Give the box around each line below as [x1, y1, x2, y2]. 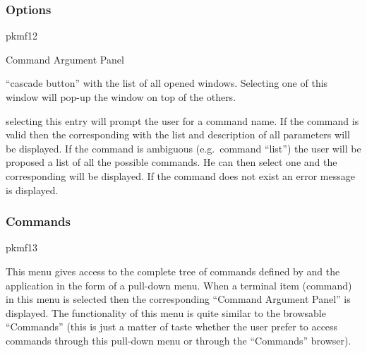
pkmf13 [6, 240, 38, 255]
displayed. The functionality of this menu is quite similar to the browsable [6, 305, 326, 320]
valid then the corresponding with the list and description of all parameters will [6, 127, 350, 142]
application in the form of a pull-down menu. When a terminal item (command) [6, 277, 352, 292]
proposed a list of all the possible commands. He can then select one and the [6, 155, 337, 169]
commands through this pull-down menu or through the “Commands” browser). [6, 333, 351, 347]
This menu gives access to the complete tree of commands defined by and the [6, 263, 340, 278]
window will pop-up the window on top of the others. [6, 90, 236, 104]
